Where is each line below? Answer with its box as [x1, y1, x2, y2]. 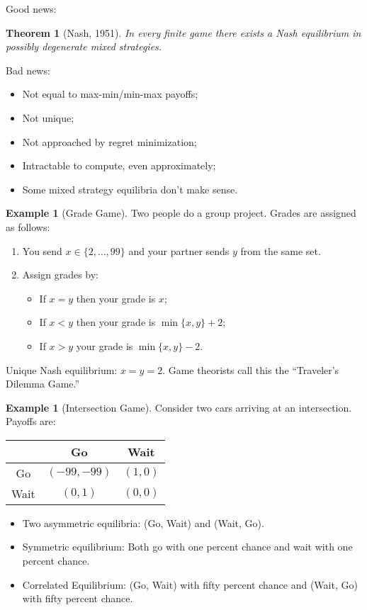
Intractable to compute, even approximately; [22, 158, 216, 173]
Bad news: [6, 62, 50, 77]
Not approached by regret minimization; [22, 134, 197, 149]
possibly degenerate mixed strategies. [6, 39, 162, 54]
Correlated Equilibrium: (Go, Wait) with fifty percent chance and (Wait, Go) [22, 577, 358, 592]
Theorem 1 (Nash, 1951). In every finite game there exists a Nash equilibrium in [6, 25, 361, 40]
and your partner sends [128, 243, 230, 258]
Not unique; [22, 110, 74, 125]
